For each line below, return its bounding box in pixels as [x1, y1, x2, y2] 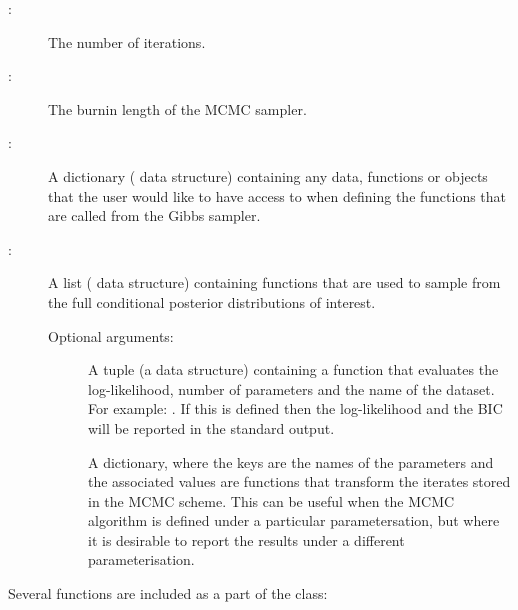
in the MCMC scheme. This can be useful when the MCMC [88, 490, 455, 511]
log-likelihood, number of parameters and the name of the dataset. [88, 378, 495, 399]
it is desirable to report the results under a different [88, 529, 405, 550]
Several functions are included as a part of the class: [8, 583, 328, 604]
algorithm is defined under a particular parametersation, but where [88, 510, 500, 531]
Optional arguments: [48, 325, 174, 346]
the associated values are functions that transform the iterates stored [88, 471, 511, 492]
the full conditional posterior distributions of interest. [48, 291, 376, 312]
